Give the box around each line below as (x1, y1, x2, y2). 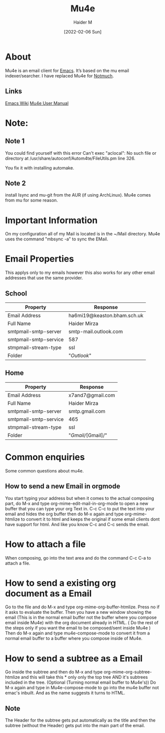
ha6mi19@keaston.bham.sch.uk (68, 312, 144, 319)
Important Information (5, 215, 98, 226)
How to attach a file (5, 538, 86, 550)
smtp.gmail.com (68, 407, 106, 414)
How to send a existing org (5, 577, 116, 589)
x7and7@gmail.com (68, 392, 115, 399)
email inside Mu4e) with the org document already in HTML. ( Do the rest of (5, 620, 159, 626)
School (5, 289, 27, 298)
